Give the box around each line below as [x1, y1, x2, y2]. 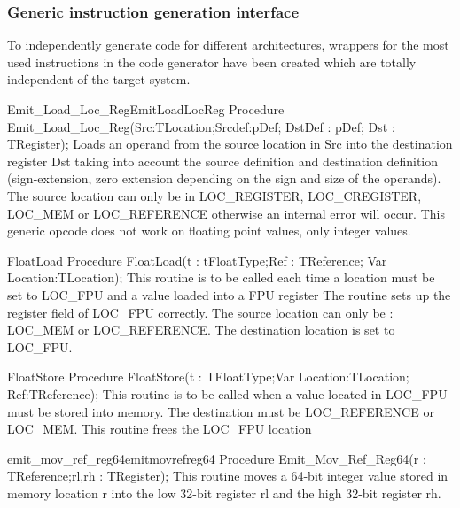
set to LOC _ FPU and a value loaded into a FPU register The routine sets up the [7, 285, 451, 304]
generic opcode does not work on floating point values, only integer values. [7, 221, 411, 240]
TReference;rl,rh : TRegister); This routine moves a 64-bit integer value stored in [7, 466, 448, 485]
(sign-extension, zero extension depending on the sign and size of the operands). [7, 169, 441, 188]
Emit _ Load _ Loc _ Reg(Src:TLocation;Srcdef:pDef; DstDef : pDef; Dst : [7, 117, 395, 135]
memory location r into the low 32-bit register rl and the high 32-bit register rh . [7, 483, 441, 502]
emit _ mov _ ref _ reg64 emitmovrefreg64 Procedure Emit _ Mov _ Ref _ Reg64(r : [7, 449, 426, 467]
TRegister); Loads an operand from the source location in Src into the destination [7, 135, 453, 153]
